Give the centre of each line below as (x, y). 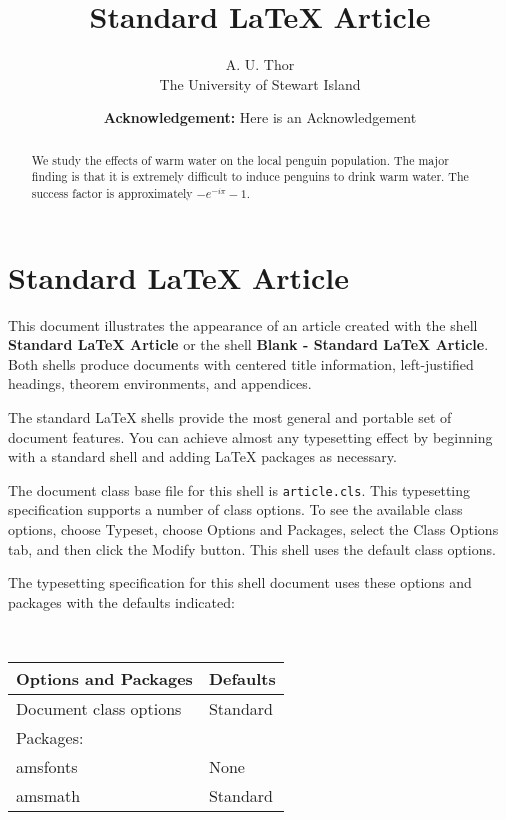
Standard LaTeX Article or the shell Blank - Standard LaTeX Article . (248, 344)
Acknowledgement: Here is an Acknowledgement (260, 117)
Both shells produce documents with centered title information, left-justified (241, 363)
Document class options (99, 708)
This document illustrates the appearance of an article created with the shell (243, 324)
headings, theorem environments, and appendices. (160, 383)
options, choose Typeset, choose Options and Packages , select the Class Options (253, 529)
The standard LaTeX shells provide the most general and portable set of (230, 416)
